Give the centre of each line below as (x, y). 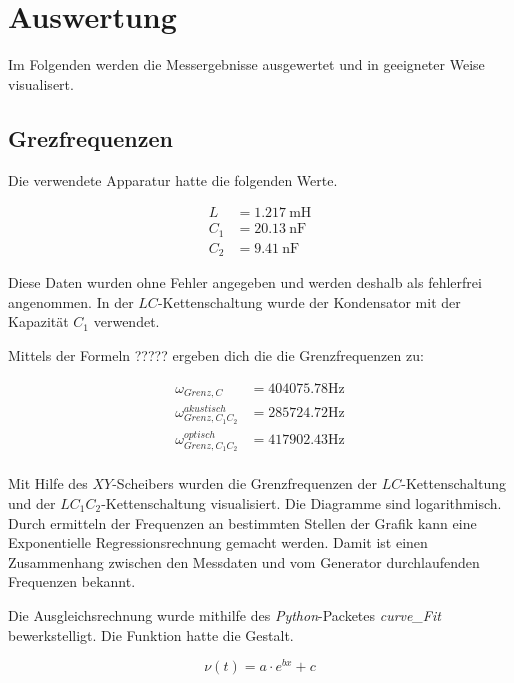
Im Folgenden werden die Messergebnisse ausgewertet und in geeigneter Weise (246, 64)
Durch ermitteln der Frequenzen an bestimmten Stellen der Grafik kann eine (242, 522)
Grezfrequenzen (90, 137)
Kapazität (38, 321)
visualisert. (41, 83)
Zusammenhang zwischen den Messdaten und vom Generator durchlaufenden (244, 561)
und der (32, 502)
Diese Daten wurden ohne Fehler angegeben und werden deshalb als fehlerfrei (245, 282)
